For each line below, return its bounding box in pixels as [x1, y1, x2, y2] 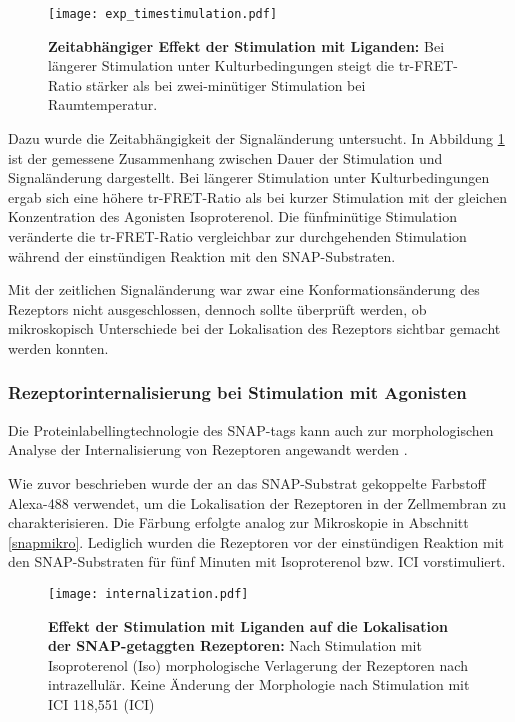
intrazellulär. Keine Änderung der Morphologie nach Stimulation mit [48, 674, 470, 695]
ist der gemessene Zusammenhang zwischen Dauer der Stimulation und [8, 147, 443, 168]
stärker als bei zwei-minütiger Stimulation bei [86, 74, 366, 95]
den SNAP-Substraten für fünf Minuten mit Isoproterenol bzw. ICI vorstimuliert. [8, 551, 506, 572]
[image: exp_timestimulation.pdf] [48, 7, 278, 21]
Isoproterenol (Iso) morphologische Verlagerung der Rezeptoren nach [48, 654, 468, 675]
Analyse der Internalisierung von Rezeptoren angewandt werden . [8, 439, 408, 460]
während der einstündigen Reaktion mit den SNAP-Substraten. [8, 245, 396, 266]
